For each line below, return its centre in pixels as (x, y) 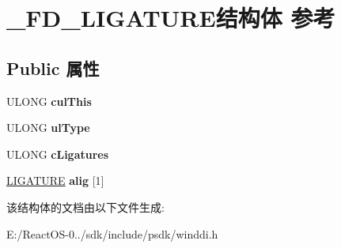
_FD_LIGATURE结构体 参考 (171, 18)
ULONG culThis (49, 101)
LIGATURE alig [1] (55, 180)
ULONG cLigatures (58, 154)
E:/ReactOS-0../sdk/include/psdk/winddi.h (112, 233)
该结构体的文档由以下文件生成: (85, 207)
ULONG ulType (48, 128)
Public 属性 (53, 68)
